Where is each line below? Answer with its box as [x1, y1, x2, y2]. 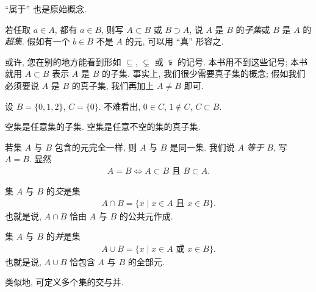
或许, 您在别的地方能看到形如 [5, 55, 121, 68]
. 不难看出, [98, 99, 141, 112]
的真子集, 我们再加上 [71, 79, 154, 91]
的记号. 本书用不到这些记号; [178, 55, 288, 68]
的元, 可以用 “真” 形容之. [125, 35, 224, 48]
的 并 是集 [46, 230, 81, 243]
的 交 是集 [46, 184, 81, 197]
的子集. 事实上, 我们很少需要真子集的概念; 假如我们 [101, 67, 306, 80]
